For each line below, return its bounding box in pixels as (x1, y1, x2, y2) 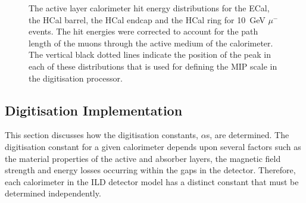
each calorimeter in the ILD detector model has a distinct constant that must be (5, 175, 299, 188)
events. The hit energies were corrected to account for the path (29, 25, 258, 38)
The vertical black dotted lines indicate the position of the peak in (29, 48, 271, 61)
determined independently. (5, 187, 101, 199)
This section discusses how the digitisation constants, (5, 129, 198, 141)
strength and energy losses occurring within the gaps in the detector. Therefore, (5, 164, 296, 176)
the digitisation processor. (29, 71, 123, 84)
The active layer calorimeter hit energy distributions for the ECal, (29, 2, 270, 14)
